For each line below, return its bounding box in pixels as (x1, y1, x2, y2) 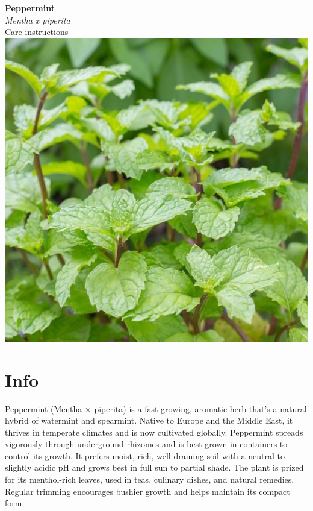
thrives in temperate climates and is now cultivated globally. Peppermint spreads (5, 425, 303, 438)
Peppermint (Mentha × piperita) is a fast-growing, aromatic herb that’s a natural (5, 402, 307, 415)
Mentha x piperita (5, 13, 70, 26)
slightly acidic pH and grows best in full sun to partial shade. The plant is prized (5, 461, 304, 474)
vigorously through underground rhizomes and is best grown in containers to (5, 437, 288, 450)
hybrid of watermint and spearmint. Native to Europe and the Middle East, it (5, 414, 293, 427)
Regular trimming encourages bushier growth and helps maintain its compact (5, 484, 290, 497)
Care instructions (5, 25, 69, 38)
